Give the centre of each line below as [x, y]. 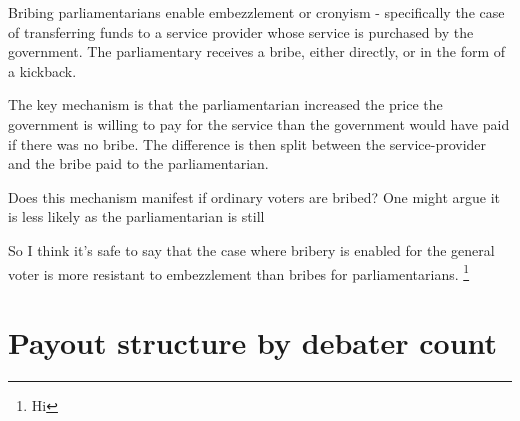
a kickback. [42, 70]
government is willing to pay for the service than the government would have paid [259, 123]
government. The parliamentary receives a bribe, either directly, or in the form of [257, 51]
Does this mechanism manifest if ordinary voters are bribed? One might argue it [254, 196]
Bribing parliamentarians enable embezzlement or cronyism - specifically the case [256, 12]
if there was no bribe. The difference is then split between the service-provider [247, 143]
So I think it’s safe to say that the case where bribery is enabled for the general [251, 249]
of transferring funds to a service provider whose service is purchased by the [241, 31]
